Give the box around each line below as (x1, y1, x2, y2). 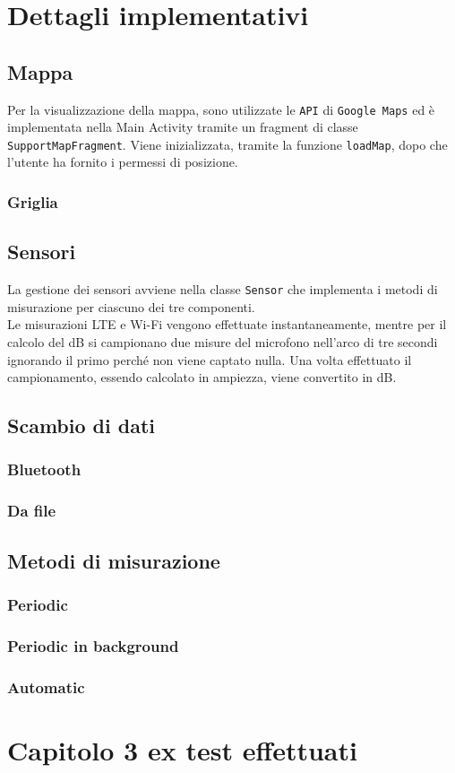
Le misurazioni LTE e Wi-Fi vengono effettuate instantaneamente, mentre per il (7, 315, 447, 334)
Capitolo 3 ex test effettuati (7, 731, 357, 768)
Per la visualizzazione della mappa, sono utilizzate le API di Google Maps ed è (7, 100, 435, 118)
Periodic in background (7, 634, 179, 656)
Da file (7, 499, 56, 522)
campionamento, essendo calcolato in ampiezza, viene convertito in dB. (7, 368, 397, 386)
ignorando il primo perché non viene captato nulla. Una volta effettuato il (7, 350, 412, 369)
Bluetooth (7, 458, 82, 481)
